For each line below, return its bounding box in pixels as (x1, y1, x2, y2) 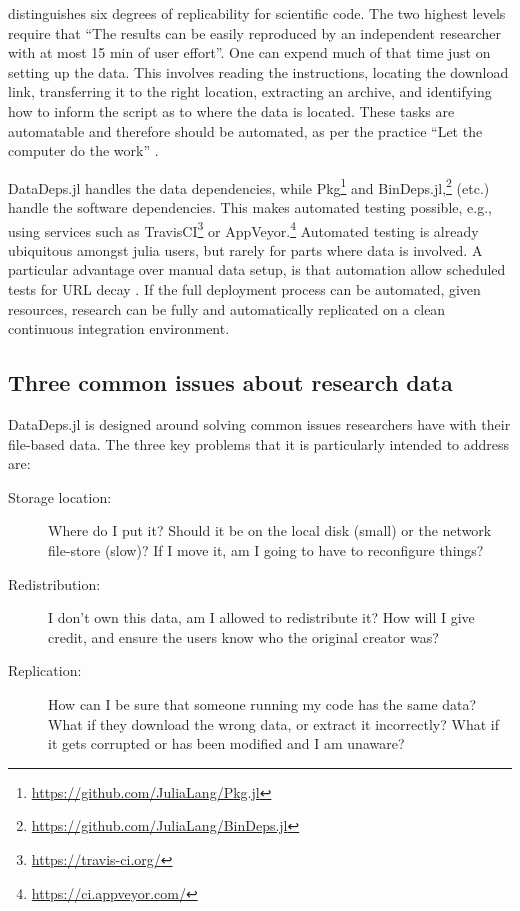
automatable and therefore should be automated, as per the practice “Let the (8, 120, 483, 141)
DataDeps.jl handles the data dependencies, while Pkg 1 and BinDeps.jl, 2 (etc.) (8, 174, 490, 198)
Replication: (8, 660, 82, 681)
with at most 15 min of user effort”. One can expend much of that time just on (8, 42, 491, 63)
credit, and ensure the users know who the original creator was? (48, 626, 439, 647)
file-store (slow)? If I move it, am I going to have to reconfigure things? (48, 539, 484, 560)
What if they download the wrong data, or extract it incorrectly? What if (48, 713, 499, 734)
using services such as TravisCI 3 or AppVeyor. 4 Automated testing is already (8, 217, 479, 241)
